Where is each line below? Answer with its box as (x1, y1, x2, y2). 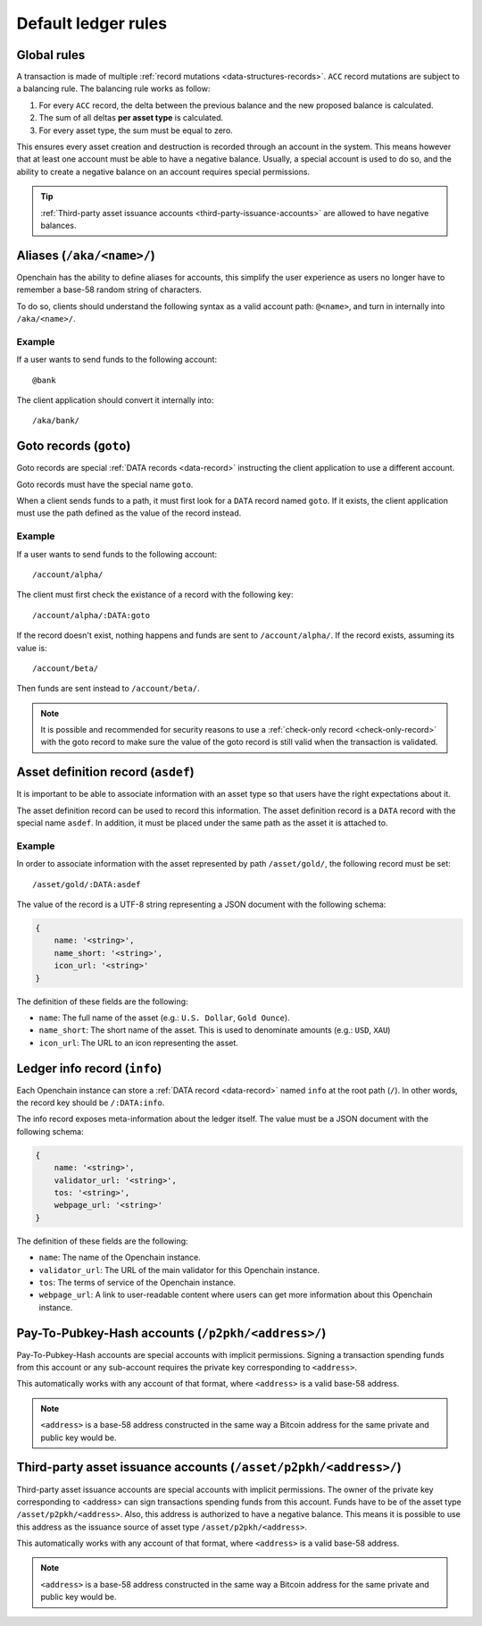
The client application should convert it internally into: (16, 394, 214, 406)
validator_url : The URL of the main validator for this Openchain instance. (38, 1264, 320, 1275)
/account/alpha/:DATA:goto (32, 610, 151, 620)
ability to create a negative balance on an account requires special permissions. (16, 166, 311, 177)
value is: (16, 642, 48, 653)
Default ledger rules (16, 13, 168, 33)
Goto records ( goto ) (16, 439, 131, 454)
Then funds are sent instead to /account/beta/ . (16, 683, 200, 694)
